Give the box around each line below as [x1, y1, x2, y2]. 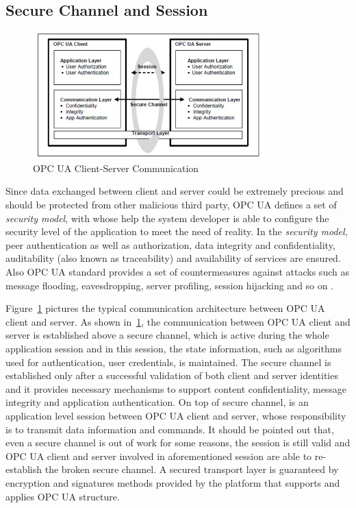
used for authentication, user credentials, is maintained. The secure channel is [5, 354, 331, 369]
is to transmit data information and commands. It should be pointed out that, [5, 422, 334, 436]
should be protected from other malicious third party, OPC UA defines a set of [5, 197, 337, 212]
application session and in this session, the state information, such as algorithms [5, 341, 342, 355]
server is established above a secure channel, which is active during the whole [5, 328, 329, 342]
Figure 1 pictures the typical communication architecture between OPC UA [5, 301, 325, 315]
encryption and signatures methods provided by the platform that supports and [5, 475, 340, 489]
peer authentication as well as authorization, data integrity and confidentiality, [5, 237, 335, 252]
